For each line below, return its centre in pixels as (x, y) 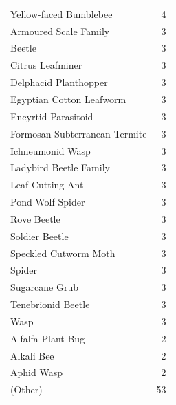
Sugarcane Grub (44, 287)
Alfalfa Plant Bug (48, 338)
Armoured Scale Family (60, 31)
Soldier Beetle (40, 236)
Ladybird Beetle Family (60, 167)
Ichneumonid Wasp (51, 150)
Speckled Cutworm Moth (63, 253)
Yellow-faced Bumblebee (62, 13)
